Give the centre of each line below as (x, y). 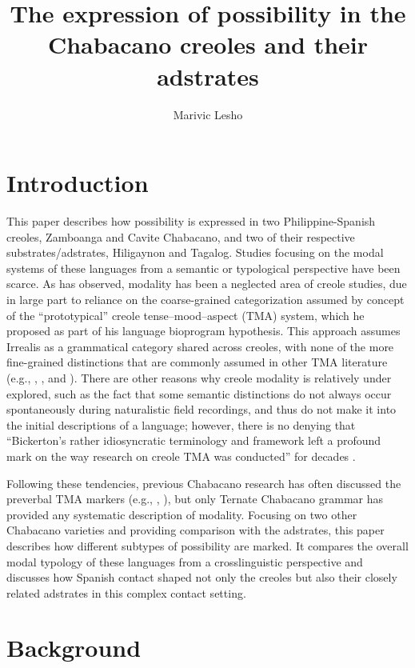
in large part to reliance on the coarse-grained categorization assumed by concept (206, 299)
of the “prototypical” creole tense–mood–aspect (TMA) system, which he (186, 315)
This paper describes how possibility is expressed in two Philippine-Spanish (191, 221)
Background (74, 648)
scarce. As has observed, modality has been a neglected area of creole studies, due (207, 284)
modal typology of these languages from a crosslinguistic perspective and (185, 561)
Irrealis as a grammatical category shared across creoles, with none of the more (200, 346)
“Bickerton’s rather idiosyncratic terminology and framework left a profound (194, 440)
